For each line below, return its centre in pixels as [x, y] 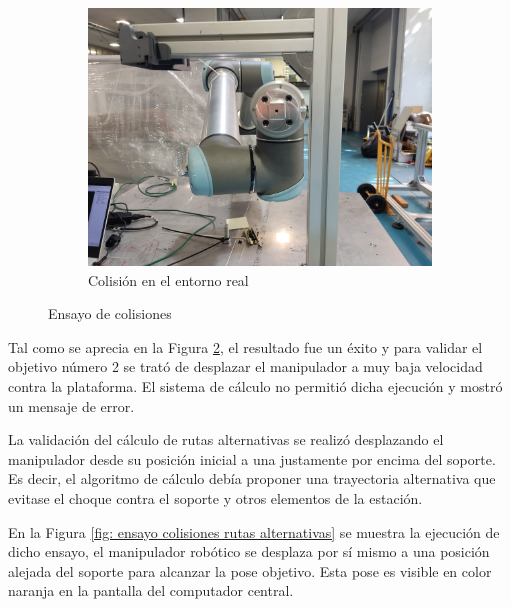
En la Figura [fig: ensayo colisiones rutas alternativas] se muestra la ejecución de [254, 531]
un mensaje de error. [71, 405]
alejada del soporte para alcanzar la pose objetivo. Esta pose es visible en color [250, 570]
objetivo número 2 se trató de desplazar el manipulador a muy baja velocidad [245, 366]
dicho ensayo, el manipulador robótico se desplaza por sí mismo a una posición [249, 551]
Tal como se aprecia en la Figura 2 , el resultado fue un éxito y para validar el [245, 346]
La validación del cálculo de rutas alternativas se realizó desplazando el [226, 439]
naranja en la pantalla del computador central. [151, 590]
